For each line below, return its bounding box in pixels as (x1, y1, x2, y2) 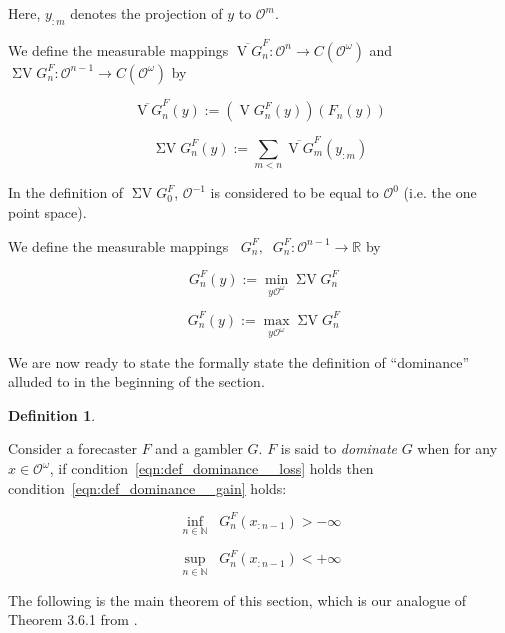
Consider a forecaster (8, 438, 137, 459)
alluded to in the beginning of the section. (8, 371, 265, 392)
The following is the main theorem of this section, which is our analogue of (8, 589, 467, 610)
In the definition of (8, 182, 124, 203)
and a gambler (155, 438, 243, 459)
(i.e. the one (403, 182, 477, 203)
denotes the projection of (70, 3, 223, 23)
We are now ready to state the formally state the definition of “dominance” (8, 351, 470, 372)
